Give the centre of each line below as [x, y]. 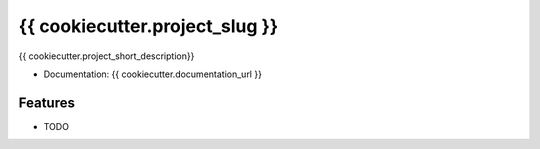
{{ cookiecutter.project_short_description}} [106, 56]
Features [46, 102]
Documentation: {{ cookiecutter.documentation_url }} [152, 74]
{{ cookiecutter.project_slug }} [148, 26]
